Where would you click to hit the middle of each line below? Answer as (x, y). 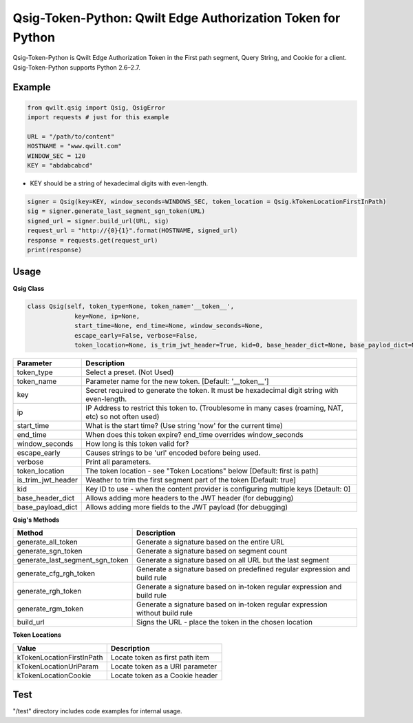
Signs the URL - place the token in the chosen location (225, 622)
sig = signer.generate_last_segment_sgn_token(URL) (116, 211)
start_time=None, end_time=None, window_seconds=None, (169, 326)
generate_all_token (47, 542)
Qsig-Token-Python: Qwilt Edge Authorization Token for (177, 18)
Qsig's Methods (36, 520)
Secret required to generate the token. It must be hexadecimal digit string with (212, 391)
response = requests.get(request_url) (93, 240)
